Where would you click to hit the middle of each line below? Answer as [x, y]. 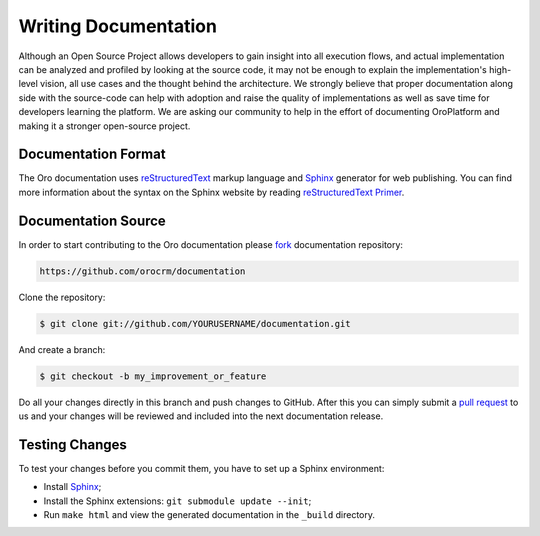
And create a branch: [62, 349]
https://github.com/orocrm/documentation [142, 271]
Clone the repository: [62, 297]
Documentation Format [92, 154]
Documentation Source [92, 220]
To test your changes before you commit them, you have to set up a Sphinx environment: [201, 468]
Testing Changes [72, 444]
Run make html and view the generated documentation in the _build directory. [209, 515]
